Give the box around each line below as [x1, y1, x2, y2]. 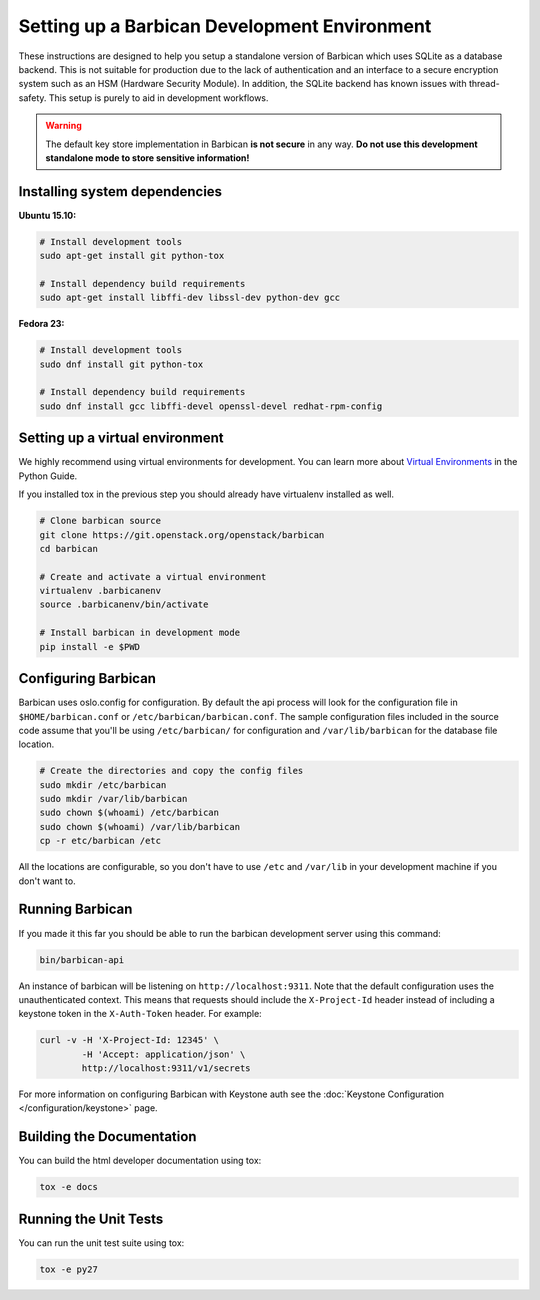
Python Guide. [18, 470, 78, 482]
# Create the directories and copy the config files [39, 765, 304, 777]
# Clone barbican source [39, 515, 162, 527]
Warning [45, 120, 82, 132]
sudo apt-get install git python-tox [39, 250, 225, 262]
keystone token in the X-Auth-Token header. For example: [18, 1008, 262, 1020]
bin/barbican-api [39, 954, 125, 965]
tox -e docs [39, 1181, 99, 1193]
